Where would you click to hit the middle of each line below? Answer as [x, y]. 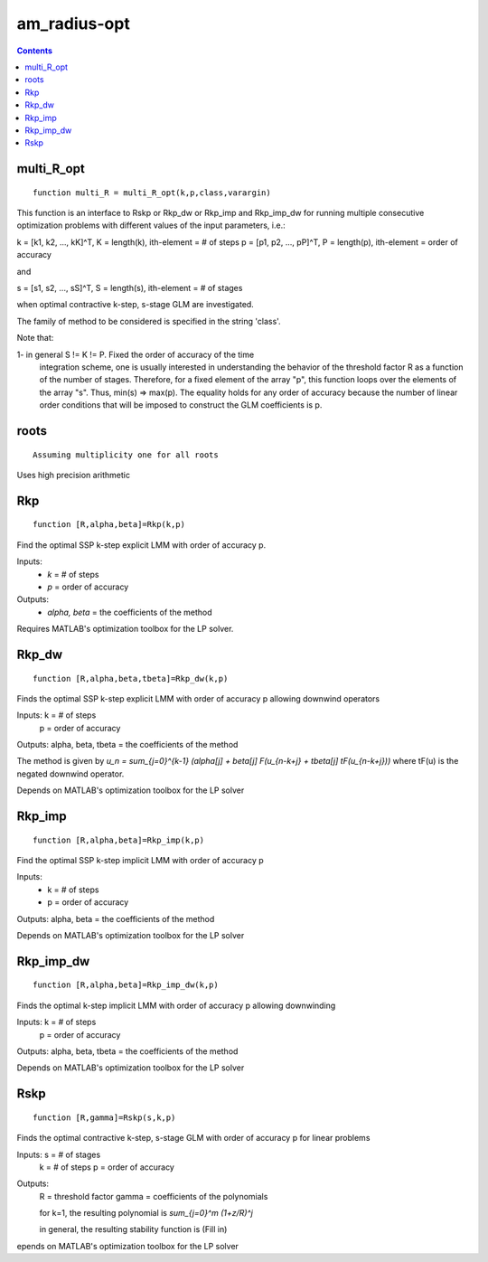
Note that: [35, 338]
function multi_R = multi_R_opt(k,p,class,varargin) [152, 193]
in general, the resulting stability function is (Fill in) [133, 1229]
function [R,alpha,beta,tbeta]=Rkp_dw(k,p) [131, 678]
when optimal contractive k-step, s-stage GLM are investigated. [136, 305]
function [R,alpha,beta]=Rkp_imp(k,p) [119, 840]
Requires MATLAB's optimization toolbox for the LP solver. [125, 629]
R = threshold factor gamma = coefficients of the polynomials [154, 1196]
